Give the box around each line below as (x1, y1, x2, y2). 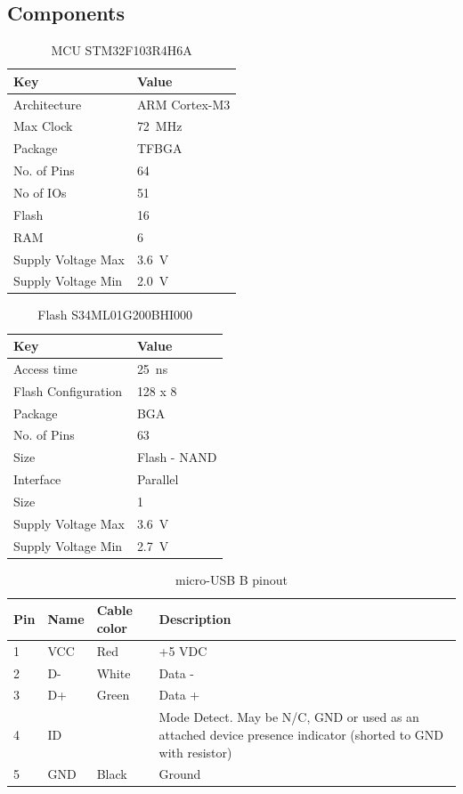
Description (158, 610, 231, 628)
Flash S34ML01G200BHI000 (37, 305, 193, 324)
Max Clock (13, 117, 73, 135)
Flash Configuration (13, 381, 123, 400)
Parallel (136, 470, 179, 489)
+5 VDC (158, 641, 207, 660)
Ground (158, 765, 201, 783)
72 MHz (136, 117, 183, 135)
